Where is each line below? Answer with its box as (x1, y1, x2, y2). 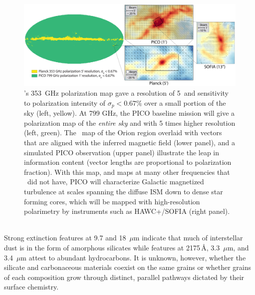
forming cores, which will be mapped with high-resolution (24, 196, 200, 206)
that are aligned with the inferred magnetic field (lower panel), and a (24, 137, 235, 147)
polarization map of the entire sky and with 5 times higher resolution (24, 117, 236, 128)
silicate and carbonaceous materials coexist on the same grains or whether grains (4, 262, 252, 272)
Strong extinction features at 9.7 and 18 (4, 232, 126, 243)
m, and (227, 242, 249, 252)
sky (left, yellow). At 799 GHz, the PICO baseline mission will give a (24, 108, 235, 118)
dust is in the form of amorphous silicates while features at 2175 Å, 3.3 (4, 242, 220, 252)
